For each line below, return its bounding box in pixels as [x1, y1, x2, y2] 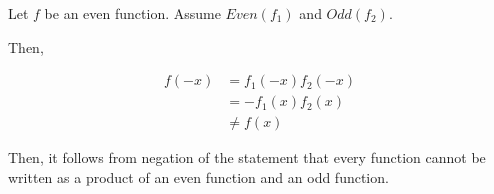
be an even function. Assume [44, 3, 221, 23]
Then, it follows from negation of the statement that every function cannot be [8, 147, 486, 168]
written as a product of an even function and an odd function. [8, 166, 389, 187]
